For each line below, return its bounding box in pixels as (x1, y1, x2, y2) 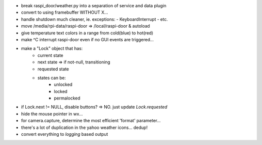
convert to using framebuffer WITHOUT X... (21, 10, 108, 16)
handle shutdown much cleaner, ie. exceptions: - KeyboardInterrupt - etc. (21, 16, 168, 22)
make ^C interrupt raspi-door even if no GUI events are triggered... (21, 36, 154, 42)
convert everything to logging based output (21, 131, 108, 137)
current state (37, 52, 64, 58)
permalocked (54, 95, 81, 101)
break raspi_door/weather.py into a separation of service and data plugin (21, 3, 167, 8)
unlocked (54, 81, 73, 87)
